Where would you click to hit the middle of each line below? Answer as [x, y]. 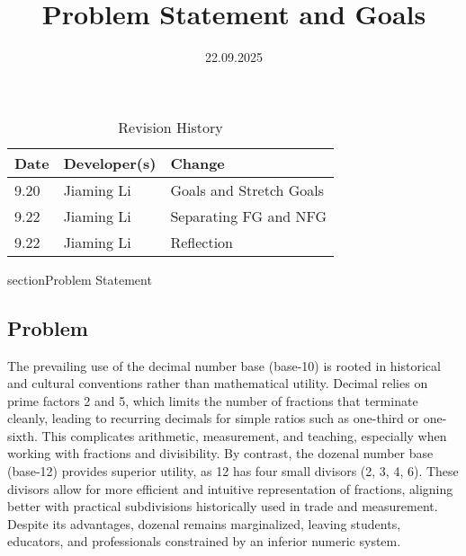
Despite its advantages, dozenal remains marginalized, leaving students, [204, 523]
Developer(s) [110, 163]
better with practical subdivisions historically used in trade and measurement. [223, 506]
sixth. [22, 435]
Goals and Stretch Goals [247, 190]
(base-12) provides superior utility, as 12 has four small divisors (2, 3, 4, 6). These [233, 471]
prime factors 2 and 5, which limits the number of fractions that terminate [213, 400]
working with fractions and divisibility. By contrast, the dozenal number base [220, 453]
